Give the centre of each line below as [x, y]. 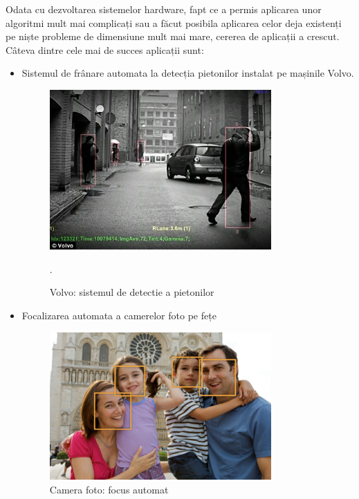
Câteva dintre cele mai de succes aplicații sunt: [105, 49]
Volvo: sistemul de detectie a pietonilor [132, 292]
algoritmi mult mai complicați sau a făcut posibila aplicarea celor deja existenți [174, 22]
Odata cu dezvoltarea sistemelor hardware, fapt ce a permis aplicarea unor [164, 9]
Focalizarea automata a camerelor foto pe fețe [119, 315]
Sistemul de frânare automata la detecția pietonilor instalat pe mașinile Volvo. [188, 73]
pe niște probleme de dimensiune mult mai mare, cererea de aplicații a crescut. [173, 36]
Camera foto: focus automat [109, 489]
